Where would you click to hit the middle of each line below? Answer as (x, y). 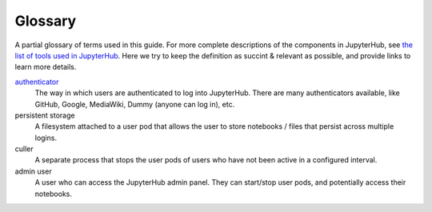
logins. (46, 138)
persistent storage (45, 115)
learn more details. (46, 67)
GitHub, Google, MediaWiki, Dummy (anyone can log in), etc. (135, 104)
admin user (33, 171)
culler (24, 149)
